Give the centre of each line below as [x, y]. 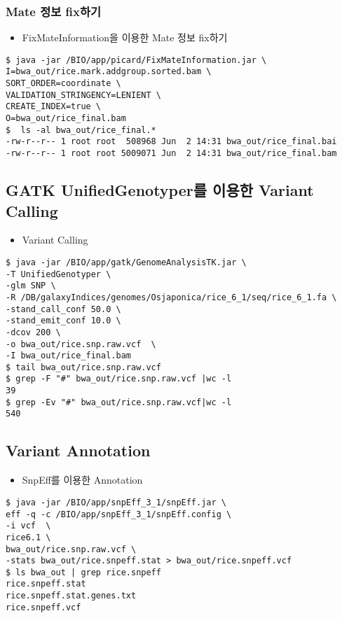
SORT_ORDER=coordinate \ [63, 84]
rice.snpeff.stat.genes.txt [71, 596]
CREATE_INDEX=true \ [54, 107]
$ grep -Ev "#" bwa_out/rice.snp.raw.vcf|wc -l [119, 402]
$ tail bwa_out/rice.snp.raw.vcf [83, 367]
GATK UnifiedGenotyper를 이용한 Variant [160, 190]
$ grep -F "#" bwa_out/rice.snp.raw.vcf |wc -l [119, 379]
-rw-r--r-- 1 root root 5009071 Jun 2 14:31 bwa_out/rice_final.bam [171, 154]
